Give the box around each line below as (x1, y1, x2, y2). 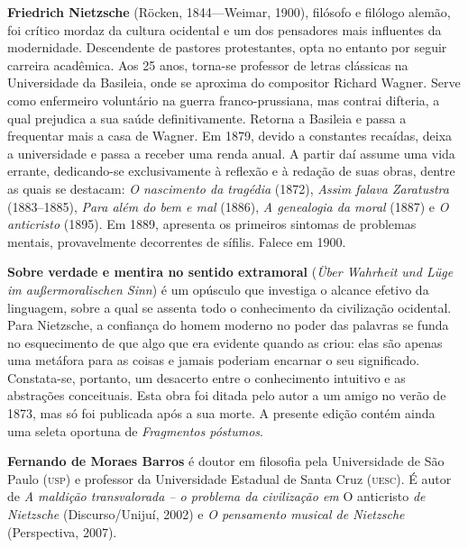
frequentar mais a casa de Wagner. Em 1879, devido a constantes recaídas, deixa (7, 126, 453, 145)
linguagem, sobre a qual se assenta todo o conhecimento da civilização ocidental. (7, 297, 452, 316)
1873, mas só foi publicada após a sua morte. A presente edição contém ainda (7, 404, 436, 423)
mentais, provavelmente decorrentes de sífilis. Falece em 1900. (7, 232, 346, 251)
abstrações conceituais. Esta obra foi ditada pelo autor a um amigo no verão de (7, 386, 446, 405)
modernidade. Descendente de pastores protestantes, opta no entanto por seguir (7, 38, 447, 57)
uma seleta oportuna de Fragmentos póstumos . (7, 421, 263, 440)
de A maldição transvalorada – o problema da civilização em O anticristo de (7, 487, 426, 506)
